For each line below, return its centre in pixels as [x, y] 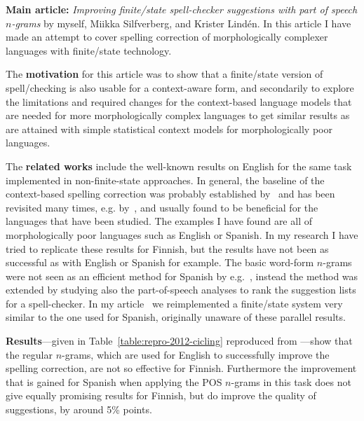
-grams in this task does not [291, 381]
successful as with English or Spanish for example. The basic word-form [160, 262]
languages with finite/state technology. [89, 50]
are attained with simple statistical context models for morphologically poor [169, 129]
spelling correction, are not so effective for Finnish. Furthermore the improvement [181, 368]
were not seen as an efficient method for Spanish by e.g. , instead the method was [182, 276]
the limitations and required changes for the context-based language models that [179, 101]
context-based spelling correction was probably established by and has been [170, 194]
